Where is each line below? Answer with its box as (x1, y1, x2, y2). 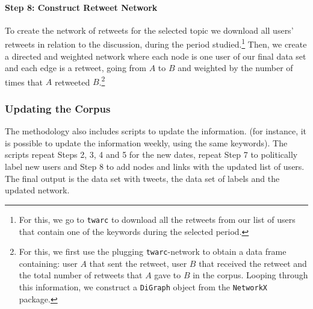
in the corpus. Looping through (193, 269, 308, 281)
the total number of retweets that (19, 269, 143, 281)
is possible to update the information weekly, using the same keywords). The (5, 136, 288, 149)
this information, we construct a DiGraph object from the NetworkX (19, 280, 267, 293)
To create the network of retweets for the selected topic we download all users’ (5, 23, 294, 36)
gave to (154, 269, 181, 281)
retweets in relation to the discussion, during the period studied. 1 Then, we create (5, 36, 307, 51)
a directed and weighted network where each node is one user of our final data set (5, 49, 306, 62)
